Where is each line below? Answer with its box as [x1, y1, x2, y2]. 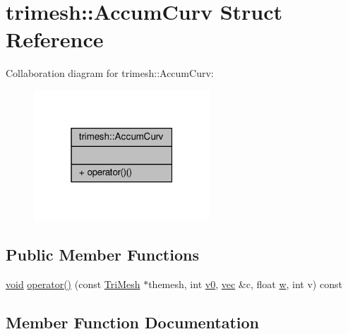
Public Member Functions [6, 244, 199, 265]
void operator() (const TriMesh [6, 276, 140, 291]
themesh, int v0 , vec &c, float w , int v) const [148, 276, 342, 291]
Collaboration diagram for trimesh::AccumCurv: [6, 66, 214, 80]
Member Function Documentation [6, 311, 260, 333]
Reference [6, 25, 104, 54]
